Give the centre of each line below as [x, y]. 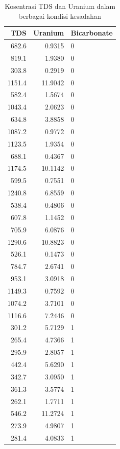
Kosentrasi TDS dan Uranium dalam [60, 6]
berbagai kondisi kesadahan [60, 16]
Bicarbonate [92, 33]
